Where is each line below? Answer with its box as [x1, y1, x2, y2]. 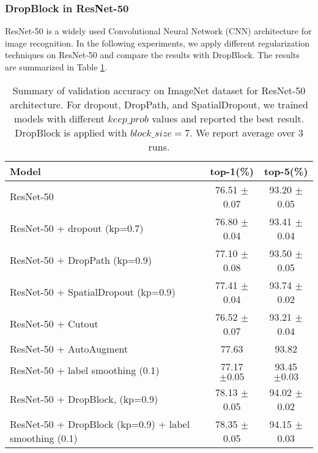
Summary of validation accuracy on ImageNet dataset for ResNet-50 [12, 83, 306, 97]
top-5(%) [264, 163, 308, 178]
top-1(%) [210, 163, 254, 178]
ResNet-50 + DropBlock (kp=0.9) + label [10, 416, 190, 431]
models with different [13, 111, 105, 125]
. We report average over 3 [190, 125, 303, 140]
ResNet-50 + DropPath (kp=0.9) [10, 253, 152, 268]
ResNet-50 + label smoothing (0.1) [10, 363, 160, 378]
